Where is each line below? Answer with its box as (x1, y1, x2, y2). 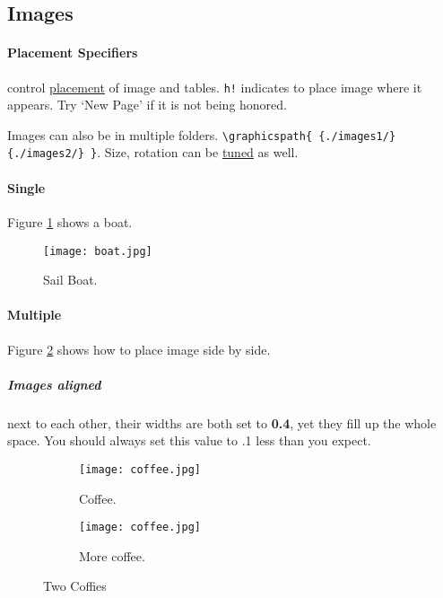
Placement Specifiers (7, 43, 138, 62)
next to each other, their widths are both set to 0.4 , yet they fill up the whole (7, 413, 437, 432)
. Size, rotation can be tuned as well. (97, 143, 299, 162)
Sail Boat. (43, 270, 98, 289)
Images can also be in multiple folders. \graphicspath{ (7, 125, 313, 144)
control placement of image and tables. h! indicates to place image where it (7, 77, 422, 96)
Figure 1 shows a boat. (7, 212, 133, 231)
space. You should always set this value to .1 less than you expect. (7, 431, 371, 450)
